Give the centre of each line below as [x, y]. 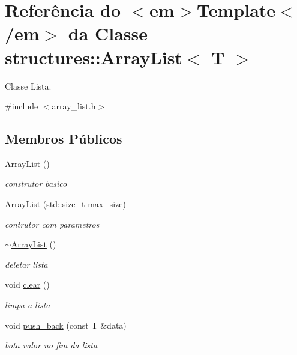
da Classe [108, 33]
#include [22, 106]
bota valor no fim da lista [51, 345]
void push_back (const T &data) [66, 325]
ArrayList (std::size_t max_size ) [66, 204]
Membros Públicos [64, 138]
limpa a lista [28, 305]
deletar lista [26, 264]
